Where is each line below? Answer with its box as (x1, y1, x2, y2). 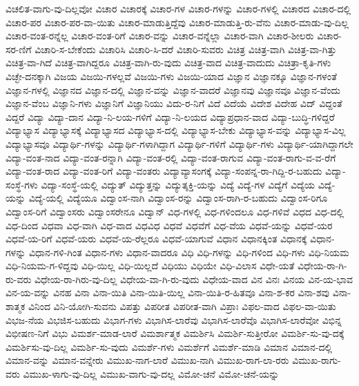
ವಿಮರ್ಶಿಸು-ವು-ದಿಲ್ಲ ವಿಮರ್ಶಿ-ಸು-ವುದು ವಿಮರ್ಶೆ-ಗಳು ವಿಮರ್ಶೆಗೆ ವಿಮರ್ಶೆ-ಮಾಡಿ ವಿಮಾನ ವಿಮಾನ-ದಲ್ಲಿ (6, 339, 333, 354)
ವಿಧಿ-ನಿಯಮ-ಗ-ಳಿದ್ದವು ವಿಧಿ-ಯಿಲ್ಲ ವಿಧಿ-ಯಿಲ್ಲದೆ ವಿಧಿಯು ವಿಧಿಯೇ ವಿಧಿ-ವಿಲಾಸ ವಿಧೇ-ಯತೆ (6, 258, 295, 273)
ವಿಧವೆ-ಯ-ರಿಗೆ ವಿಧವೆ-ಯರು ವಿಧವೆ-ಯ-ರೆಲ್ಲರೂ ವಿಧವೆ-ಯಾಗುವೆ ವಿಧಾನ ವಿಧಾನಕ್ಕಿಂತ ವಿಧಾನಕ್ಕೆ (6, 231, 307, 246)
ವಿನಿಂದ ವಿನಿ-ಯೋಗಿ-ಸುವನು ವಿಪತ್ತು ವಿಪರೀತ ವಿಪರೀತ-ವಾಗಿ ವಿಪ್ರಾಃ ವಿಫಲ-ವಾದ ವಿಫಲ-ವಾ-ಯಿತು (28, 299, 336, 313)
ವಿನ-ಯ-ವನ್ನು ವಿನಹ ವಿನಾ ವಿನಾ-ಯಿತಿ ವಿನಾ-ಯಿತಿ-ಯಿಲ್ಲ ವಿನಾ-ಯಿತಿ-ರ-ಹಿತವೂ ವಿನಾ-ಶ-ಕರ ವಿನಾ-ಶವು (6, 285, 330, 300)
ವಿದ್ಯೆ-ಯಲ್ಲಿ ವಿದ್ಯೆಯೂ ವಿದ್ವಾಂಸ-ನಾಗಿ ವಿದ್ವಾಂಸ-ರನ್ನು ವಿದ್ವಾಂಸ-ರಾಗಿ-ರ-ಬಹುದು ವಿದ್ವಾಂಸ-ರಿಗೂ (28, 191, 328, 205)
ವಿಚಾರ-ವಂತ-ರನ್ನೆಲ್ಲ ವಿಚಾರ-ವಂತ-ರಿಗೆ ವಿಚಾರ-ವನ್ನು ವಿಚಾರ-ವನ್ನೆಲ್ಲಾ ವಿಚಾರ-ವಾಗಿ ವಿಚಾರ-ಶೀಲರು (6, 28, 314, 43)
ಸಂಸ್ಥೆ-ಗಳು (6, 177, 38, 191)
